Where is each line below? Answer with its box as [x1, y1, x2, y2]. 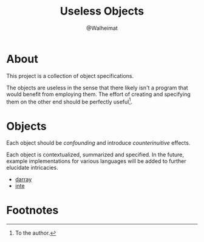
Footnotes [6, 204, 59, 217]
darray [15, 176, 32, 183]
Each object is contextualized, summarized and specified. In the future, [6, 151, 184, 159]
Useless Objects [59, 4, 144, 18]
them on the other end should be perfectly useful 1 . [6, 97, 132, 105]
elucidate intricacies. [6, 164, 59, 171]
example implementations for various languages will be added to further [6, 157, 186, 165]
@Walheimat [86, 24, 118, 32]
